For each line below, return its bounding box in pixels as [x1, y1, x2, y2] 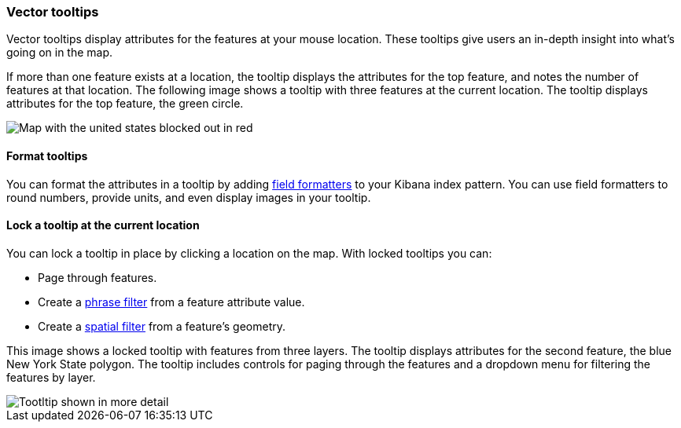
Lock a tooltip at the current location [6, 218, 200, 232]
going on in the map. [6, 46, 113, 60]
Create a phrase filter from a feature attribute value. [38, 294, 305, 309]
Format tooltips [6, 148, 88, 163]
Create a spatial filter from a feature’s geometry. [38, 319, 285, 333]
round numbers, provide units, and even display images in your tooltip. [6, 190, 371, 204]
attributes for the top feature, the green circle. [6, 97, 244, 111]
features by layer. [6, 370, 96, 384]
